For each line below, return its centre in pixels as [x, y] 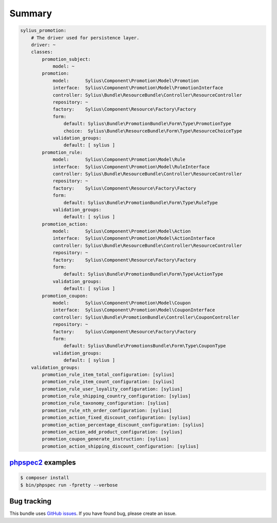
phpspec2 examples [43, 463]
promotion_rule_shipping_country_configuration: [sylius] [116, 396]
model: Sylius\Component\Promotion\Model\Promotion [126, 80]
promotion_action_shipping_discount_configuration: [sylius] [120, 446]
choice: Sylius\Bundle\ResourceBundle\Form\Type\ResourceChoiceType [153, 131]
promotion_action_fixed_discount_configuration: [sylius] [116, 418]
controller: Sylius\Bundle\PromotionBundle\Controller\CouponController [146, 317]
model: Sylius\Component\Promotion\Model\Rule [119, 160]
